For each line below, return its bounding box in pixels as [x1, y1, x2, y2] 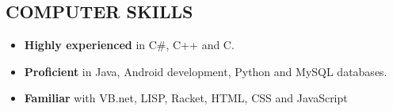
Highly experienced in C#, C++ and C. [24, 36, 235, 53]
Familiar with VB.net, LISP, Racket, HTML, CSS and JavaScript [24, 90, 348, 106]
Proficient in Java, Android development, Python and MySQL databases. [24, 63, 387, 79]
